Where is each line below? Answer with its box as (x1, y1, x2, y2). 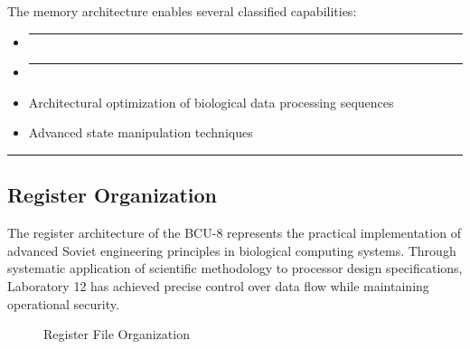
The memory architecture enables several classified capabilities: (7, 2, 357, 20)
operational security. (7, 294, 119, 313)
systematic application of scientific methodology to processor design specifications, (7, 259, 463, 278)
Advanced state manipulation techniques (28, 123, 253, 142)
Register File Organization (43, 325, 190, 344)
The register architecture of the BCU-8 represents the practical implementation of (7, 223, 461, 242)
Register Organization (7, 181, 218, 209)
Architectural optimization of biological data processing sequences (28, 92, 394, 111)
